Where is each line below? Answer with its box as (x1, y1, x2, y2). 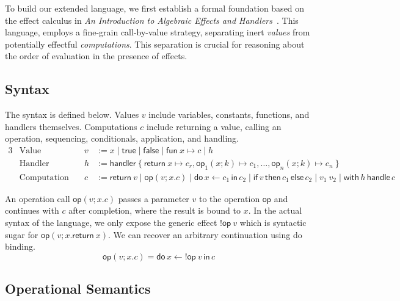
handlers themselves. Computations (5, 120, 137, 132)
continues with (5, 204, 59, 217)
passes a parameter (118, 192, 189, 205)
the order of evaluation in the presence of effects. (5, 49, 187, 62)
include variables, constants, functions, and (148, 108, 310, 121)
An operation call (5, 192, 70, 205)
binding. (5, 240, 35, 253)
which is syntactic (239, 216, 307, 229)
